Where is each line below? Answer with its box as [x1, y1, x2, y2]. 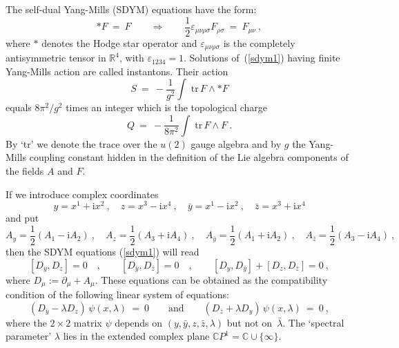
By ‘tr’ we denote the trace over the [6, 136, 157, 151]
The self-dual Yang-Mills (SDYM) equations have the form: [6, 2, 257, 16]
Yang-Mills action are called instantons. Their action [6, 64, 228, 78]
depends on [115, 315, 163, 329]
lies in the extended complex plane [63, 329, 210, 343]
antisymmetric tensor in [6, 50, 106, 65]
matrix [73, 315, 102, 329]
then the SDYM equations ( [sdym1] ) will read [6, 244, 199, 258]
